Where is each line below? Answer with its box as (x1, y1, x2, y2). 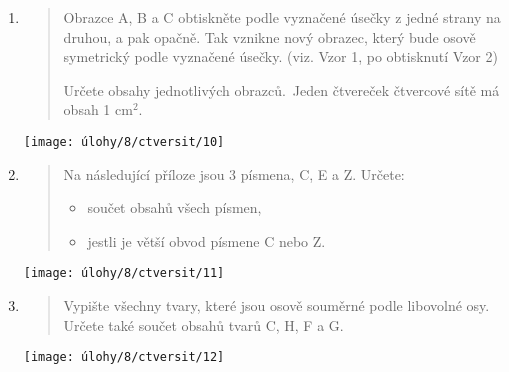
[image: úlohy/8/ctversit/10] (23, 134, 225, 149)
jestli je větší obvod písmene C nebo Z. (87, 230, 326, 251)
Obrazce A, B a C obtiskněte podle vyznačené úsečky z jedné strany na (63, 7, 501, 27)
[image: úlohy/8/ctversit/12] (23, 350, 225, 365)
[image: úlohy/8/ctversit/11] (23, 266, 225, 281)
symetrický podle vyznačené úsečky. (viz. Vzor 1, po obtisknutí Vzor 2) (63, 46, 498, 67)
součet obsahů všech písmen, (87, 197, 262, 218)
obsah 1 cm (63, 99, 133, 120)
